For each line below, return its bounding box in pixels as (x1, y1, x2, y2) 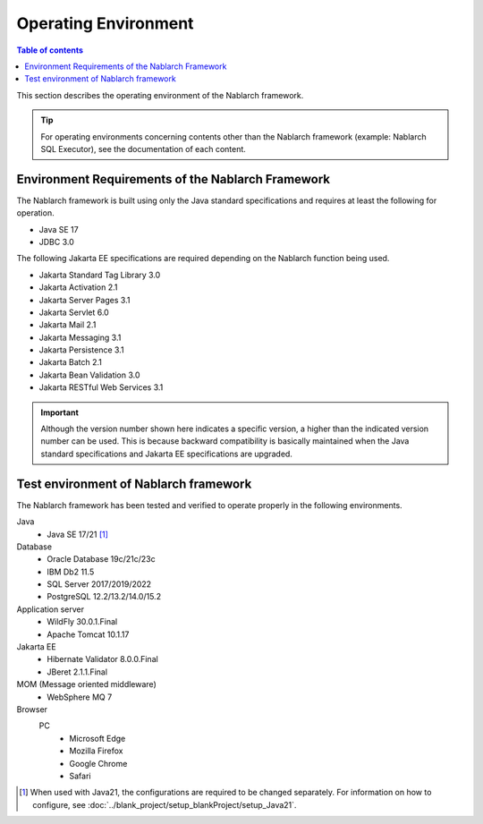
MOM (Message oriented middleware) (16, 679, 157, 690)
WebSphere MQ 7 (47, 692, 113, 702)
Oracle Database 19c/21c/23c (47, 554, 156, 565)
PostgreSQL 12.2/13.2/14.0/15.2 (47, 591, 161, 602)
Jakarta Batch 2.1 (38, 357, 103, 368)
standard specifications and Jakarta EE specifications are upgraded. (40, 448, 292, 459)
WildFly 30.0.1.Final (47, 616, 118, 627)
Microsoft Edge (69, 733, 126, 743)
